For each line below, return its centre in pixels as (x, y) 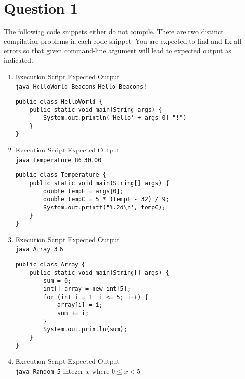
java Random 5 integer (49, 370)
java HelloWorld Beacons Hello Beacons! (81, 87)
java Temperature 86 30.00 (58, 160)
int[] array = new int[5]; (87, 289)
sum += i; (73, 313)
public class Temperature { (61, 175)
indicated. (19, 60)
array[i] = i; (80, 305)
